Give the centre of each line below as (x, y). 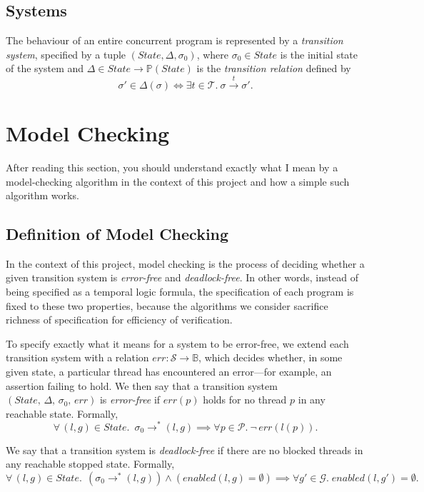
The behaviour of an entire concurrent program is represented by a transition (175, 40)
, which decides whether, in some (271, 357)
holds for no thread (245, 400)
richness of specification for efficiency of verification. (119, 320)
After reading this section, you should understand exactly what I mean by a (172, 167)
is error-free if (130, 400)
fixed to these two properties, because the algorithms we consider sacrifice (167, 305)
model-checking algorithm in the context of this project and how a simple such (178, 181)
